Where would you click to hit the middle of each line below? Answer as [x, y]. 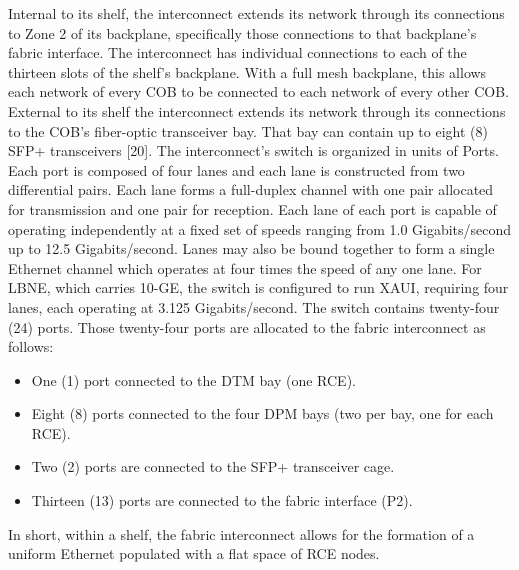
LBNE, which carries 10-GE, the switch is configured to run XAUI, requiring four [258, 287]
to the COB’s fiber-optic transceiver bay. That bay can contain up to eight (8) [248, 130]
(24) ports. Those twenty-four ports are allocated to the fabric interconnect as [247, 326]
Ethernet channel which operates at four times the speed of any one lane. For [245, 267]
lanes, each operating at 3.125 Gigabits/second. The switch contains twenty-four [254, 306]
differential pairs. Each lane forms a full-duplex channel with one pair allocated [251, 189]
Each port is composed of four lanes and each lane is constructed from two [236, 169]
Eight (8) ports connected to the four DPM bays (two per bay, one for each [262, 413]
